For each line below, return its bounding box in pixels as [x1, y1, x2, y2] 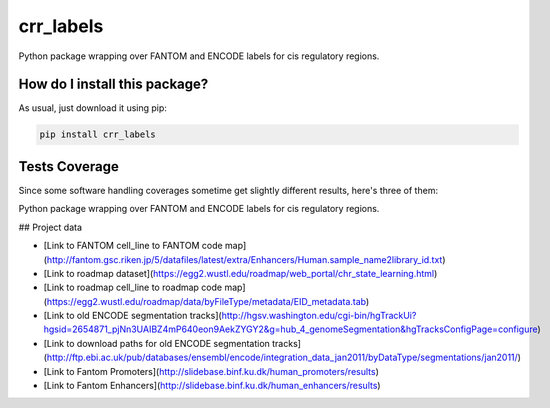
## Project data [18, 221, 83, 233]
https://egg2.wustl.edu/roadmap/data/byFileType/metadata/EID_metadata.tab [46, 295, 367, 307]
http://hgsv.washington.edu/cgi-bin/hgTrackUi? [221, 310, 417, 322]
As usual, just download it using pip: [18, 102, 167, 114]
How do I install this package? [18, 76, 209, 93]
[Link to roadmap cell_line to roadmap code [43, 281, 223, 294]
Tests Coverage [18, 158, 119, 175]
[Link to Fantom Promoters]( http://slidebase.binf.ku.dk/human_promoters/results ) [43, 365, 380, 377]
